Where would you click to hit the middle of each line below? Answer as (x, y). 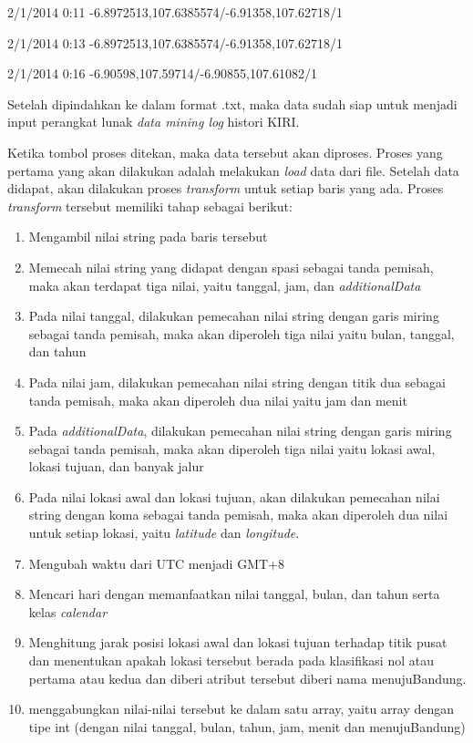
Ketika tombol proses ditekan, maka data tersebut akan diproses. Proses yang (225, 152)
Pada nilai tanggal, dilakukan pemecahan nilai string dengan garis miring (234, 316)
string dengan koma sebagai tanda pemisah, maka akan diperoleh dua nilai (238, 515)
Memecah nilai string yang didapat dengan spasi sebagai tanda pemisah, (231, 267)
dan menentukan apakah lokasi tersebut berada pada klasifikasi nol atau (231, 660)
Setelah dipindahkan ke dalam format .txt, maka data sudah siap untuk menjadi (232, 103)
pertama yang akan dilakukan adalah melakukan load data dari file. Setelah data (233, 170)
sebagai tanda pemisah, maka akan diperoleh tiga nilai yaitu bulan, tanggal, (242, 333)
